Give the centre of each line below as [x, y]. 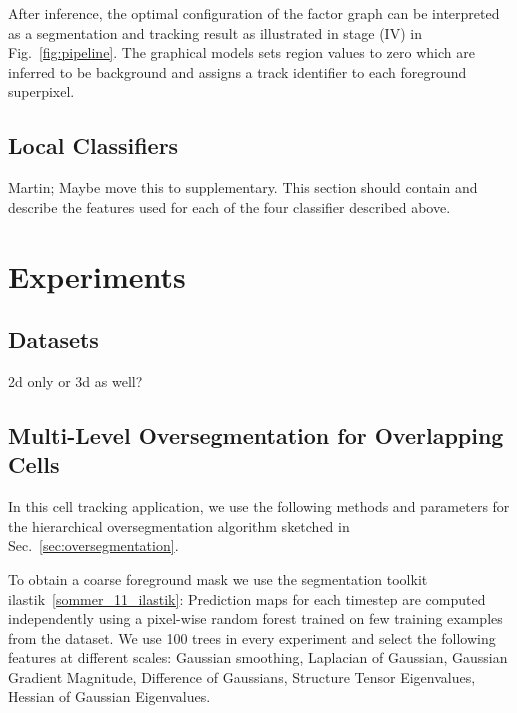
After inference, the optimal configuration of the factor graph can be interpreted [254, 13]
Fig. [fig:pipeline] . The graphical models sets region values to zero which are [241, 52]
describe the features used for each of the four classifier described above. [229, 206]
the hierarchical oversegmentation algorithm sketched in [179, 525]
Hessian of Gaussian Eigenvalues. [109, 696]
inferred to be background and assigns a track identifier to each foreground [237, 71]
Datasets [53, 339]
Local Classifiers [93, 145]
